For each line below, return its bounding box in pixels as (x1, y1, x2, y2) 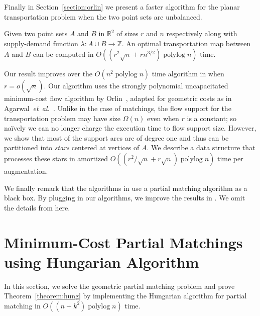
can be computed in (33, 49, 94, 59)
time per (217, 153, 243, 163)
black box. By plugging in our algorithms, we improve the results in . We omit (4, 192, 245, 203)
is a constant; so (187, 113, 237, 123)
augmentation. (4, 165, 48, 176)
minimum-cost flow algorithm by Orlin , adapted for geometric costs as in (4, 93, 232, 103)
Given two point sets (4, 28, 68, 39)
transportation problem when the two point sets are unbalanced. (4, 11, 202, 22)
